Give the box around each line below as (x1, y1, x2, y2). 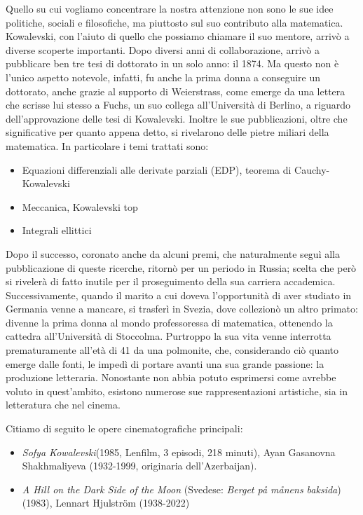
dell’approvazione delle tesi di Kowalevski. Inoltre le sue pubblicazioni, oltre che (6, 111, 348, 125)
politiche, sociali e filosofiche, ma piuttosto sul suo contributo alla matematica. (6, 15, 343, 29)
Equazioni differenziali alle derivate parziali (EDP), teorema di (22, 162, 292, 177)
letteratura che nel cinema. (6, 397, 121, 412)
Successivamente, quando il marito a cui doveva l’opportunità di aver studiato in (6, 287, 352, 302)
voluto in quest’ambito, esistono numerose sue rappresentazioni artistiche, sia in (6, 383, 348, 398)
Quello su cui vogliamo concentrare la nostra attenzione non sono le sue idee (6, 1, 334, 15)
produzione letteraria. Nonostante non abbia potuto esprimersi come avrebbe (6, 370, 336, 385)
